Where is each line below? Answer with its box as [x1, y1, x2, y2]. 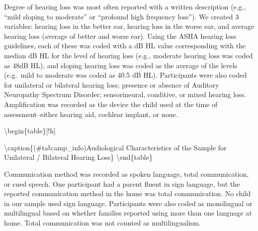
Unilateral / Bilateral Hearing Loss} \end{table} [4, 152, 153, 162]
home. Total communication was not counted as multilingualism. [4, 217, 201, 228]
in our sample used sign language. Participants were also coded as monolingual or [4, 198, 253, 208]
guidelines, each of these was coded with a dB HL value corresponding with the [4, 40, 246, 51]
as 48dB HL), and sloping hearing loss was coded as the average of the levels [4, 60, 238, 70]
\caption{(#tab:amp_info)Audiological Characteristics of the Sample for [4, 142, 227, 152]
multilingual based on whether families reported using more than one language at [4, 208, 252, 218]
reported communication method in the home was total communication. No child [4, 188, 251, 199]
